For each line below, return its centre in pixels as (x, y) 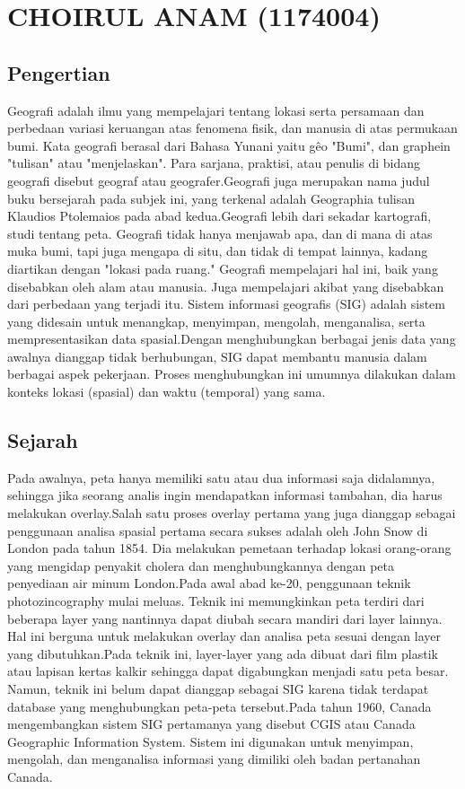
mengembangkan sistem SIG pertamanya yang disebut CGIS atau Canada (211, 724)
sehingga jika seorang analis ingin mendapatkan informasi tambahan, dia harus (225, 495)
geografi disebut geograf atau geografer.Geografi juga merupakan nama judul (219, 180)
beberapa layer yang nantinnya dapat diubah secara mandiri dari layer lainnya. (225, 618)
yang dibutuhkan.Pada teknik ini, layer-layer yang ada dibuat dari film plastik (223, 653)
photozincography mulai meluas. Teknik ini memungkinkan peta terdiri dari (216, 601)
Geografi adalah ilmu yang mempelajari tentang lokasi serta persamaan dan (216, 110)
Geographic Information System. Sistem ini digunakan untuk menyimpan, (211, 741)
